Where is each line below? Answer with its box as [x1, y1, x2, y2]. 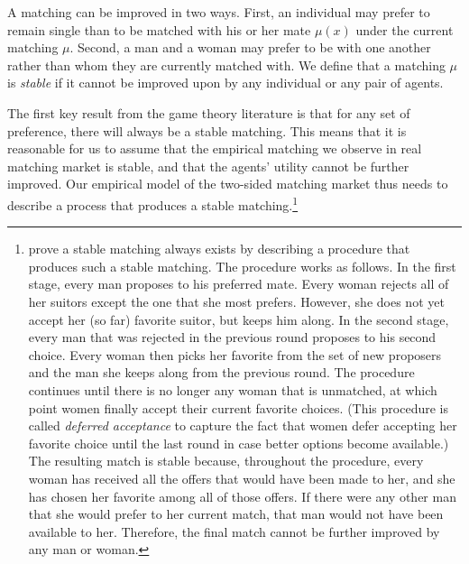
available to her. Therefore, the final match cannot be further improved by [28, 522, 440, 541]
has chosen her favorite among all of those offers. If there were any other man [28, 486, 456, 505]
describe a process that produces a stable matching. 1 [7, 192, 299, 214]
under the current [355, 20, 454, 39]
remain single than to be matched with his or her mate [7, 20, 311, 39]
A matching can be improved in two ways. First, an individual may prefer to [7, 3, 430, 21]
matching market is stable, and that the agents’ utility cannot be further [7, 156, 409, 175]
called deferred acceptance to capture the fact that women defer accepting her [28, 416, 457, 435]
